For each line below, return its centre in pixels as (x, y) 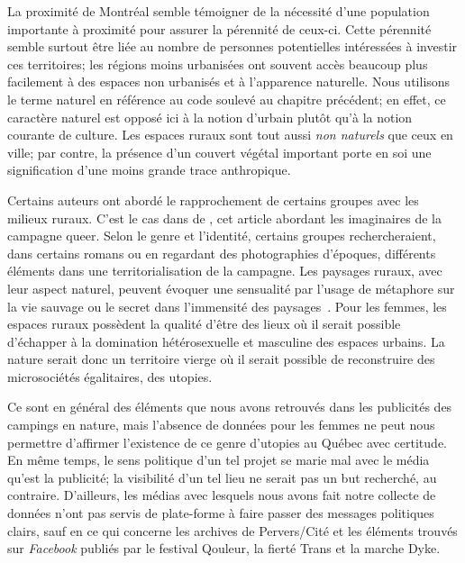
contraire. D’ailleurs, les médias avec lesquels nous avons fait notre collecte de (222, 495)
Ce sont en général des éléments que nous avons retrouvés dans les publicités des (230, 407)
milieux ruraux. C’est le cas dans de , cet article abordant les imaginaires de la (224, 218)
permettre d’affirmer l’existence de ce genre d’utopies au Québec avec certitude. (227, 442)
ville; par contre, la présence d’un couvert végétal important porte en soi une (219, 152)
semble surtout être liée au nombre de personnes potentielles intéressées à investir (232, 46)
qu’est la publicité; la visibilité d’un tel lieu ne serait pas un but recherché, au (222, 477)
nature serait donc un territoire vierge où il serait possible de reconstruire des (221, 359)
